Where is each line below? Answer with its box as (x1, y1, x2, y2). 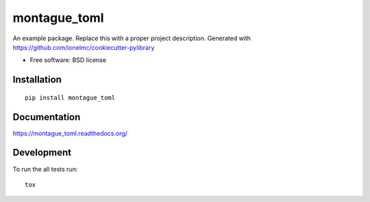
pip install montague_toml (25, 93, 116, 102)
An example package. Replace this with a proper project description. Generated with (12, 34, 251, 42)
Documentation (12, 111, 81, 123)
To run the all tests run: (12, 164, 78, 173)
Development (12, 147, 72, 158)
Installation (12, 74, 62, 85)
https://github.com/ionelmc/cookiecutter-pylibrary (12, 43, 155, 51)
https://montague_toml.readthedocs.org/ (12, 129, 128, 137)
